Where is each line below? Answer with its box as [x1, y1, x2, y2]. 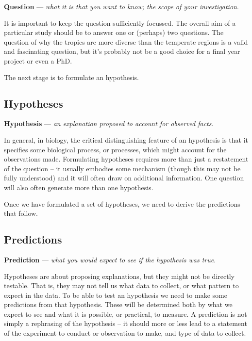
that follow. [4, 208, 38, 218]
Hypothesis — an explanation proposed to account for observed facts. [4, 118, 214, 129]
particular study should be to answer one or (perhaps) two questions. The [4, 27, 224, 37]
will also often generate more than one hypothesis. [4, 182, 153, 192]
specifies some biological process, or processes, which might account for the [4, 144, 227, 154]
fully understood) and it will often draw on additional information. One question [4, 173, 244, 183]
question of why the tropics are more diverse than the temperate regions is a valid [4, 36, 248, 47]
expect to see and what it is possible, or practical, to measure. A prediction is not [4, 309, 247, 319]
